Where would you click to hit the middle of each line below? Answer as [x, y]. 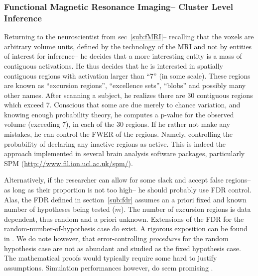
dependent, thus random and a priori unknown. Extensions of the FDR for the [124, 219]
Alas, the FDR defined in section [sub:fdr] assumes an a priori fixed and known [125, 199]
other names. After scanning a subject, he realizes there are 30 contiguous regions [129, 95]
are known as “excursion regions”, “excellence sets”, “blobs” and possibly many [125, 85]
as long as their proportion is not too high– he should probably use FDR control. [128, 190]
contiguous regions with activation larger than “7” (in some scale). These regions [127, 75]
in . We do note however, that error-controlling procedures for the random [116, 238]
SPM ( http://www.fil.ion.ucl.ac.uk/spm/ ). [68, 163]
